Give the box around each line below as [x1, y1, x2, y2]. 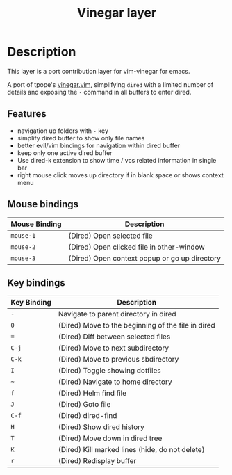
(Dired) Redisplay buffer [58, 456, 137, 466]
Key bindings [7, 277, 66, 289]
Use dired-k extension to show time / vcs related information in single [17, 156, 217, 164]
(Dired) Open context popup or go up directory [68, 253, 221, 263]
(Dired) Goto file [58, 400, 111, 410]
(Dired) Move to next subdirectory [58, 343, 169, 353]
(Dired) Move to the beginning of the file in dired [58, 321, 215, 330]
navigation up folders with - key [17, 127, 109, 135]
